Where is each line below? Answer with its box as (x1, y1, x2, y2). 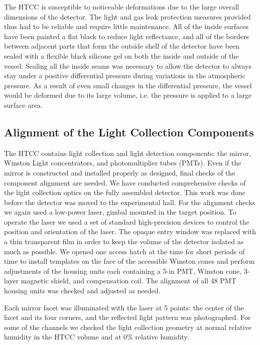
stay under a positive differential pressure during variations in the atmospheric (4, 70, 245, 81)
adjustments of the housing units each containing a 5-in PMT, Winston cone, (4, 265, 242, 276)
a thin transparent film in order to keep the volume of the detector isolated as (4, 236, 244, 247)
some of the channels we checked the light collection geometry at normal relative (4, 321, 251, 332)
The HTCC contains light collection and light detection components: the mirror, (4, 147, 251, 158)
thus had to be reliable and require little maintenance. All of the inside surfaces (4, 21, 248, 32)
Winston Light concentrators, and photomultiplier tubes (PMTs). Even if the (4, 157, 241, 168)
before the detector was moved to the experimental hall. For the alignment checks (4, 197, 255, 207)
